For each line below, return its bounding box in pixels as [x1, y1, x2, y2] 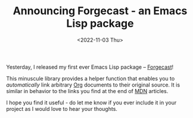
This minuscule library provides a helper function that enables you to [6, 75, 175, 82]
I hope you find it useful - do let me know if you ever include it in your [6, 99, 177, 106]
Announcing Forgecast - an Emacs [13, 4, 188, 18]
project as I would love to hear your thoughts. [6, 105, 118, 112]
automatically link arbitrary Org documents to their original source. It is [6, 81, 180, 88]
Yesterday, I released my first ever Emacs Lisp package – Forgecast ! [6, 63, 174, 71]
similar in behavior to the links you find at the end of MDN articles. [6, 87, 169, 94]
